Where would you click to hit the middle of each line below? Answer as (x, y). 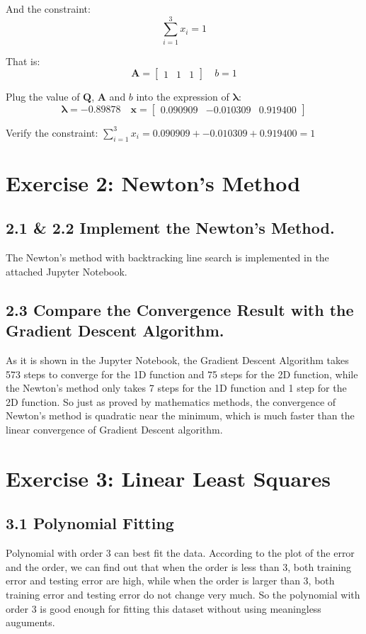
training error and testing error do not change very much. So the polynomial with (183, 594)
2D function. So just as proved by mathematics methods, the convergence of (171, 401)
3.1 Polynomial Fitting (90, 523)
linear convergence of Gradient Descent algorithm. (114, 430)
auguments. (30, 622)
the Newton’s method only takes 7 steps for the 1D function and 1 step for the (176, 388)
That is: (23, 61)
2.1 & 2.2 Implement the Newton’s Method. (170, 228)
